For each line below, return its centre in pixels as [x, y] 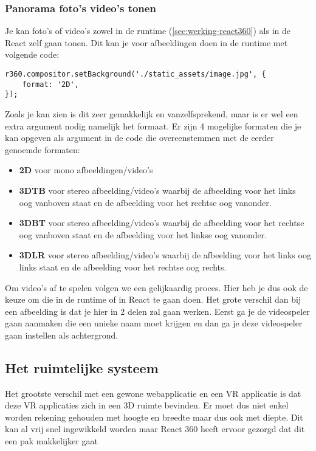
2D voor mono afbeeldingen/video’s [86, 170]
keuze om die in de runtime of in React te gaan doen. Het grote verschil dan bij [153, 299]
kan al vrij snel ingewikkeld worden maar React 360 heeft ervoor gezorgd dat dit [155, 429]
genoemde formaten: [43, 149]
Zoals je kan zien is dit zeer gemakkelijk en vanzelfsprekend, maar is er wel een [152, 113]
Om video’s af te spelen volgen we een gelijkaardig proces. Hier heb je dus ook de [156, 287]
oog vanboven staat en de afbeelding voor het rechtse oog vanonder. [145, 202]
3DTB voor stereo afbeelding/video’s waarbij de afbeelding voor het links [157, 190]
